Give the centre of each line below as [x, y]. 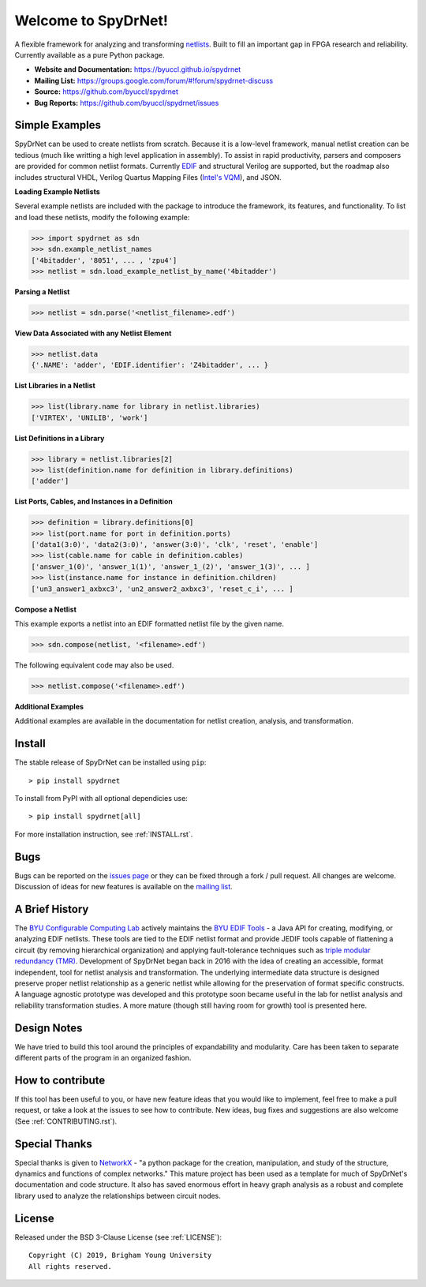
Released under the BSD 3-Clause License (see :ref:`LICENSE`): [118, 1237]
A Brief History [52, 909]
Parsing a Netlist [42, 291]
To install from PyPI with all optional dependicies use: [101, 799]
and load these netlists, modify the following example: [102, 217]
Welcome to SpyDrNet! [92, 21]
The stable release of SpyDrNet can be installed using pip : [110, 762]
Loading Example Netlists [57, 191]
